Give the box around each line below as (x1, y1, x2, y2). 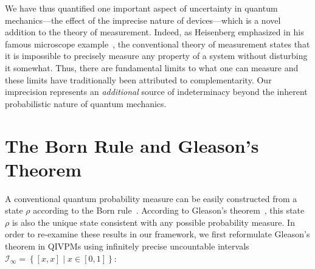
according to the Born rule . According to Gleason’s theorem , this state (33, 204, 305, 217)
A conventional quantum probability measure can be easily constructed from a (5, 192, 297, 204)
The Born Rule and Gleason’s (5, 133, 259, 158)
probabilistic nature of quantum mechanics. (5, 97, 167, 110)
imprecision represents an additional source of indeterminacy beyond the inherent (5, 85, 308, 98)
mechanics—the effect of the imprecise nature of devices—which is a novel (5, 13, 281, 26)
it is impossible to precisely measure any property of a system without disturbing (5, 49, 308, 62)
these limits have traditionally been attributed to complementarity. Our (5, 73, 272, 86)
